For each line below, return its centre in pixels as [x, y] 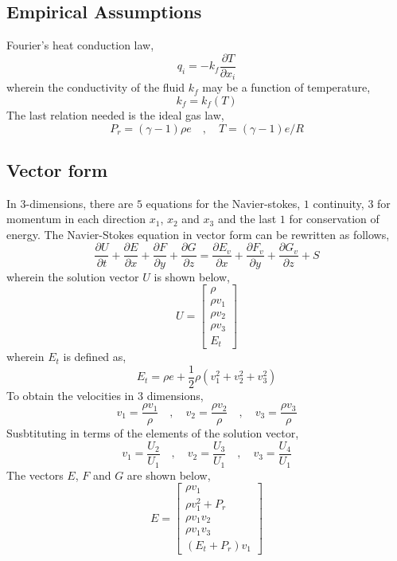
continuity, [339, 203]
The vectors [35, 475]
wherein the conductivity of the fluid [96, 87]
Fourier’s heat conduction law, [80, 45]
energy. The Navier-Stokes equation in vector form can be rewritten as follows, [198, 234]
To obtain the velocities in [70, 395]
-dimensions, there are [80, 203]
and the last [247, 219]
